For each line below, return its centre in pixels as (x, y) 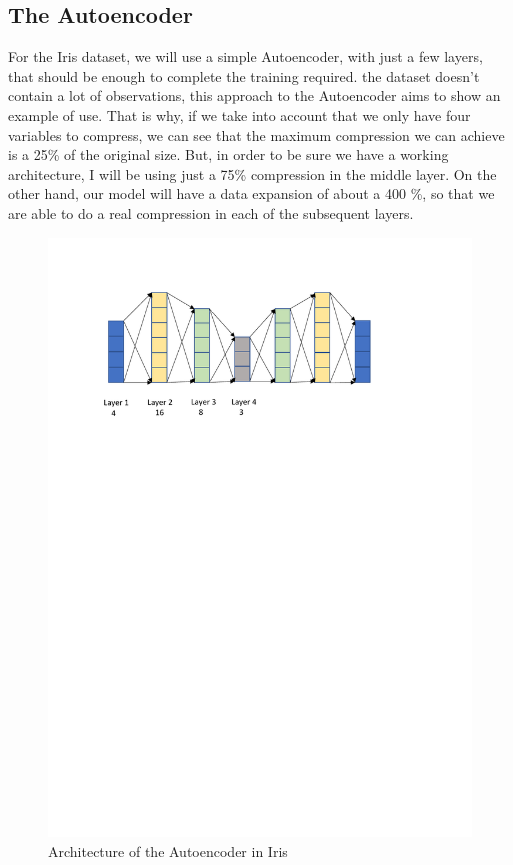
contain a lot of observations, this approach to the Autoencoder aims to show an (254, 95)
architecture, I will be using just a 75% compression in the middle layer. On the (252, 173)
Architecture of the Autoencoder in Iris (168, 851)
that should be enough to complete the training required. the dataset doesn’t (244, 75)
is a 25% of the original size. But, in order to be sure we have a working (228, 154)
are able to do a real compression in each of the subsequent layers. (211, 212)
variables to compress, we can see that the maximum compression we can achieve (256, 134)
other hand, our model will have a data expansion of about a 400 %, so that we (251, 193)
